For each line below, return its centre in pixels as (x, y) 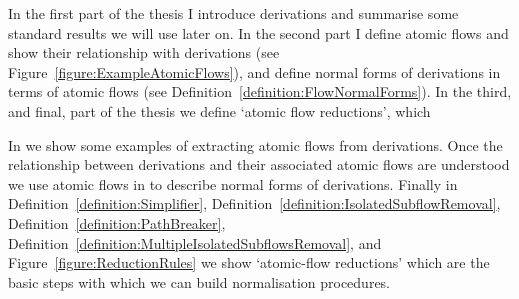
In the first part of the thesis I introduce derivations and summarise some (233, 13)
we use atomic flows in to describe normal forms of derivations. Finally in (233, 183)
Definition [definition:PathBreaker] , (117, 222)
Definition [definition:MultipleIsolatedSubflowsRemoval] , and (195, 242)
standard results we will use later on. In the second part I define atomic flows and (258, 32)
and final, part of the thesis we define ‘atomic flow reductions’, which (219, 110)
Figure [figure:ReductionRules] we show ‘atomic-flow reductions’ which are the (249, 262)
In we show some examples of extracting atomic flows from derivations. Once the (255, 144)
